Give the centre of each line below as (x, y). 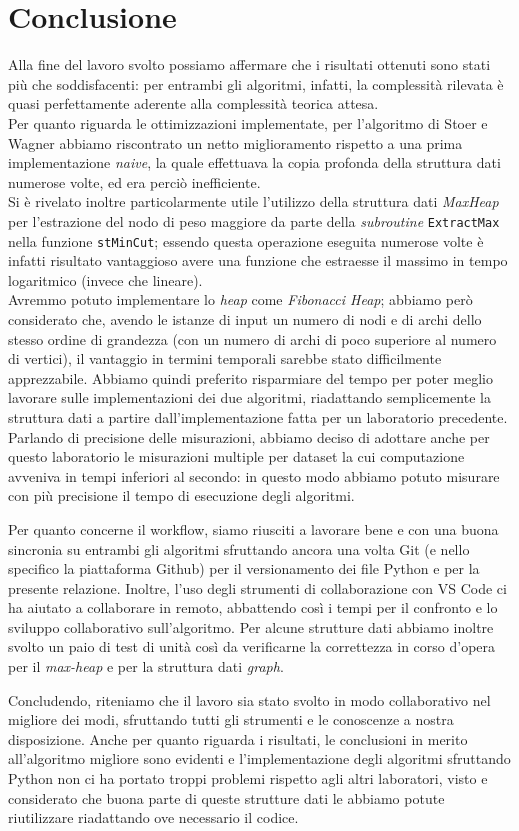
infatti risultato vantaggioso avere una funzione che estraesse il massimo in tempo (258, 260)
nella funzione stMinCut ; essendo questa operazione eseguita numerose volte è (246, 240)
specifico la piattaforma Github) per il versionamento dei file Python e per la (244, 568)
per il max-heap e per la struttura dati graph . (146, 666)
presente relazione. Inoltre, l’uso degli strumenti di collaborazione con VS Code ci (257, 587)
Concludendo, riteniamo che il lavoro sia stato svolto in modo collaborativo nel (249, 699)
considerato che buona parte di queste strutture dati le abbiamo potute (226, 797)
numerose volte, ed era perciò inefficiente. (134, 181)
